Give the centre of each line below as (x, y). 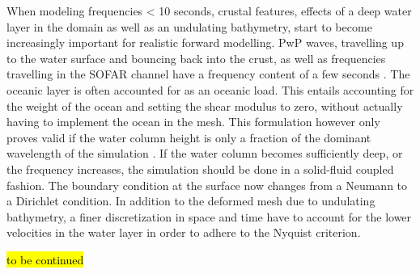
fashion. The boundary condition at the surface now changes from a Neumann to (207, 185)
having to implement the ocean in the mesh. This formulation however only (193, 122)
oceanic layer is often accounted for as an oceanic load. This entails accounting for (210, 89)
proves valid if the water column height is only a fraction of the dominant (189, 137)
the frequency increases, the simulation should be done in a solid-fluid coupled (200, 169)
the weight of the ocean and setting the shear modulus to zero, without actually (205, 105)
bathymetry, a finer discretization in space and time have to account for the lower (209, 216)
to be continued (45, 259)
